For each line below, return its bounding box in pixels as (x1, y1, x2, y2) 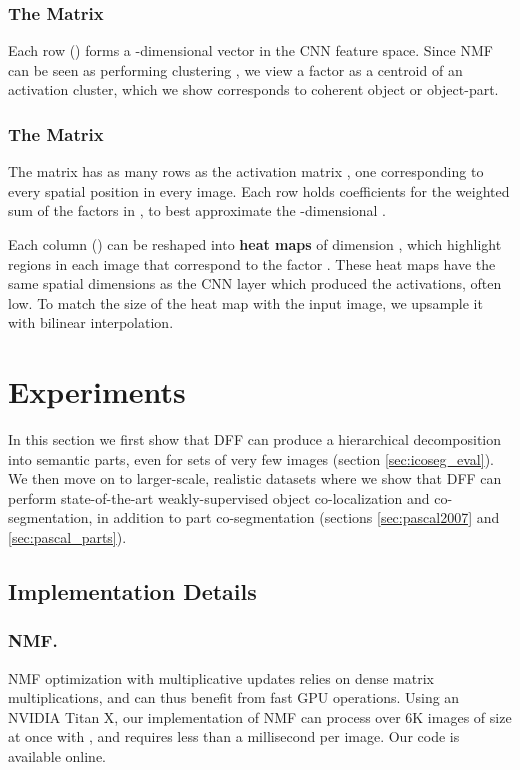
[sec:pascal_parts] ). (8, 527, 127, 548)
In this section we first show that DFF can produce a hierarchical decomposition (8, 429, 502, 450)
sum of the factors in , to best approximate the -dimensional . (8, 200, 386, 221)
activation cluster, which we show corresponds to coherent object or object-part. (8, 79, 499, 100)
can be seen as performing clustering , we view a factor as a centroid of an (8, 59, 463, 80)
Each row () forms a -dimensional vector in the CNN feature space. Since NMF (8, 40, 493, 61)
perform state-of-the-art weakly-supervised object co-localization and (8, 487, 430, 508)
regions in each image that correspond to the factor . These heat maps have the (8, 253, 496, 274)
